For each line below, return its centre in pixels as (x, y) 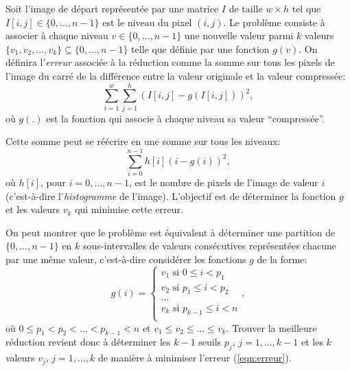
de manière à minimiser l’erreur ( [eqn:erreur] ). (195, 358)
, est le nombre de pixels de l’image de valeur (223, 182)
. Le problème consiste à (274, 22)
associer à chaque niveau (57, 35)
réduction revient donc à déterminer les (88, 342)
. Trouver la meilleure (271, 327)
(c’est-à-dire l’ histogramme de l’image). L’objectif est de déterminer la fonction (171, 195)
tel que (306, 8)
